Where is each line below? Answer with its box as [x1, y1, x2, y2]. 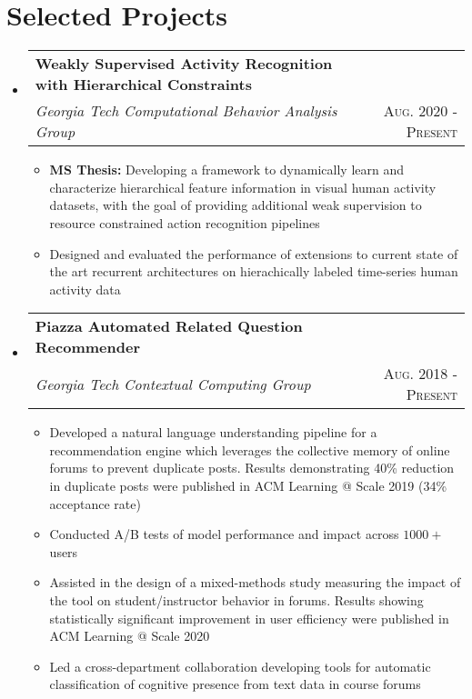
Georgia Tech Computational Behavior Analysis [35, 100, 337, 122]
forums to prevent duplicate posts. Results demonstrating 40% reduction [49, 458, 455, 477]
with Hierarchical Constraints [35, 74, 252, 95]
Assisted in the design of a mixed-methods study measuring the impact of [49, 573, 461, 592]
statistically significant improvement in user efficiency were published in [49, 608, 449, 627]
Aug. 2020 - [383, 100, 457, 122]
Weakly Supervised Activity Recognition [35, 53, 333, 75]
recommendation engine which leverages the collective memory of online [49, 440, 450, 459]
